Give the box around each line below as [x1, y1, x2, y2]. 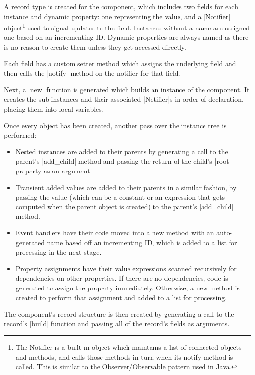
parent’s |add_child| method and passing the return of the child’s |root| [15, 156, 231, 166]
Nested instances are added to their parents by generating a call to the [15, 146, 228, 156]
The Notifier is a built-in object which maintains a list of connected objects [15, 342, 242, 352]
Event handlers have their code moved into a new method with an [15, 227, 214, 237]
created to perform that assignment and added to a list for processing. [15, 292, 227, 302]
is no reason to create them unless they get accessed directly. [4, 42, 186, 52]
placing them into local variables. [4, 104, 103, 114]
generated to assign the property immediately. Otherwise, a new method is [15, 282, 240, 292]
